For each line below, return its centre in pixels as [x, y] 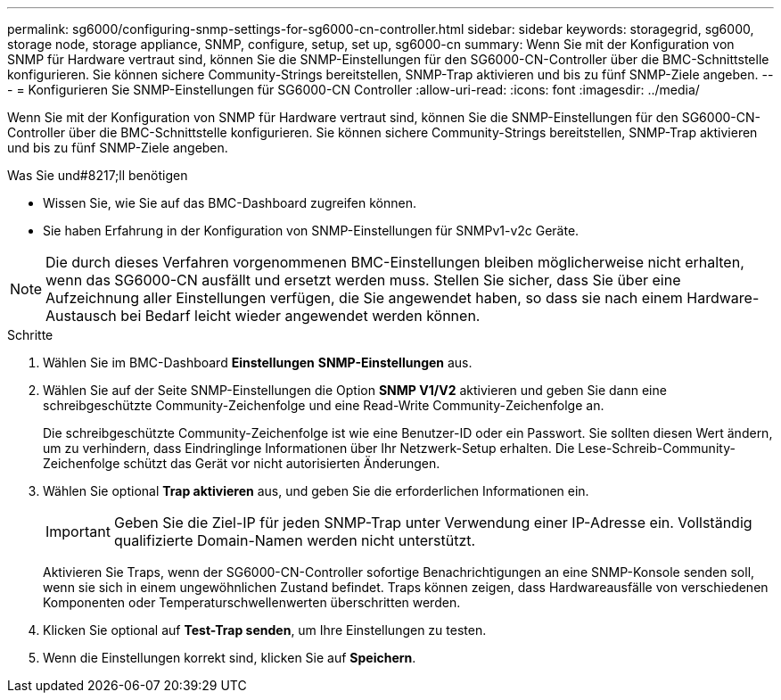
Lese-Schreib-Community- [657, 448]
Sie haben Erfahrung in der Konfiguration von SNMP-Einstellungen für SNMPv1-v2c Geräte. [311, 231]
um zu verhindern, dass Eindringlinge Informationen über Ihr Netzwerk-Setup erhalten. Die [309, 448]
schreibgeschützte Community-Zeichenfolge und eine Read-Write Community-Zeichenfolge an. [324, 405]
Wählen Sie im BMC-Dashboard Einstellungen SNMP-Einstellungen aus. [258, 362]
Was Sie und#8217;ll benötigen [98, 175]
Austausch [81, 316]
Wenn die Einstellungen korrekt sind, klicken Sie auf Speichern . [230, 658]
